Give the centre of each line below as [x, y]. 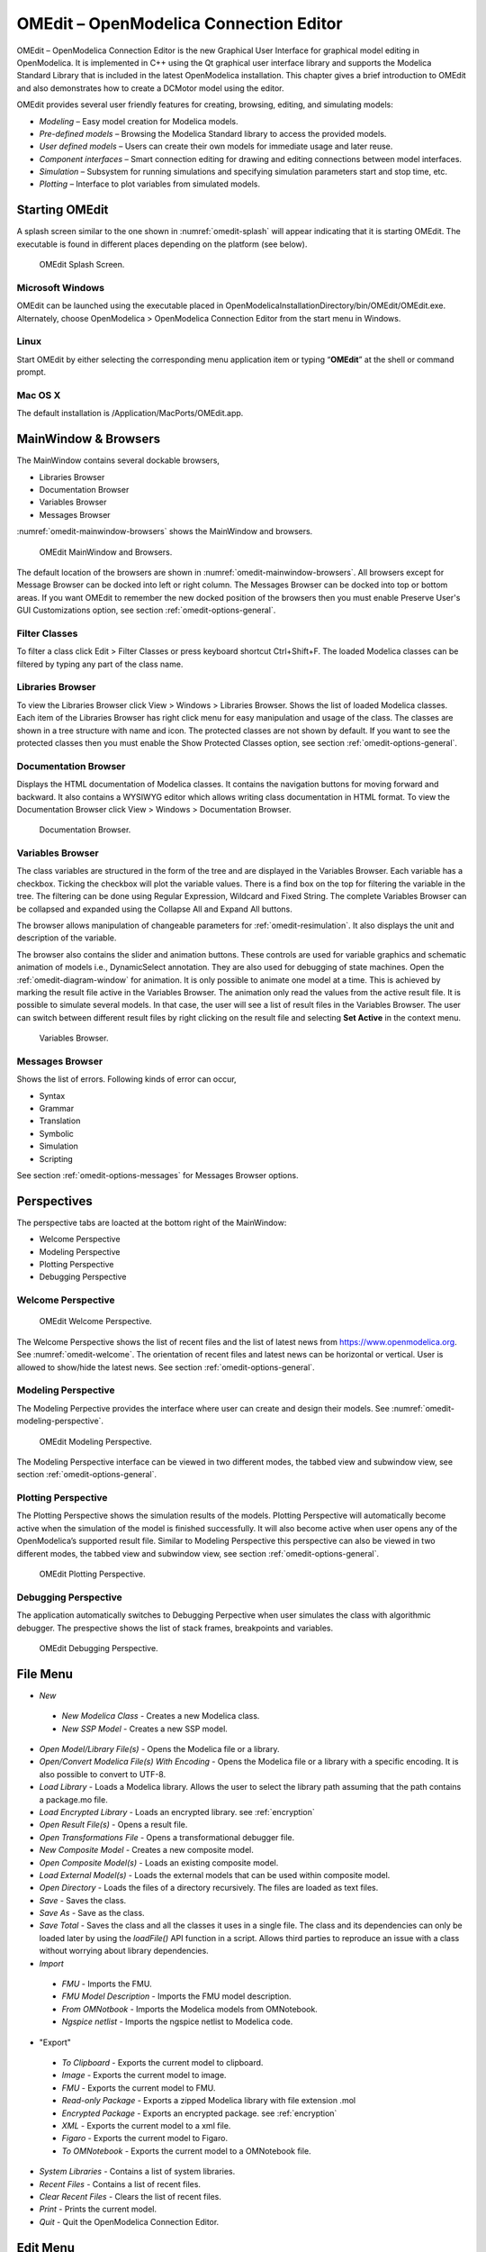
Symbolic [56, 1133]
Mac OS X [39, 395]
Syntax [52, 1095]
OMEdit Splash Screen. [82, 265]
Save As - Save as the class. [92, 1913]
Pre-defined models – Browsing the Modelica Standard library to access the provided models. [213, 133]
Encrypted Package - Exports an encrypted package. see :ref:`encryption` [199, 2113]
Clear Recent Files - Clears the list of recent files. [130, 2196]
